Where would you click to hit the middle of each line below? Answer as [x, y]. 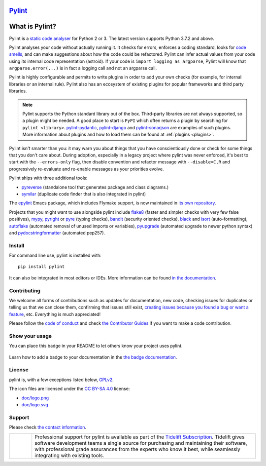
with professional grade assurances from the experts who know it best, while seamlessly [138, 449]
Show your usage [30, 336]
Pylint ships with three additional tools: [48, 178]
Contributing [25, 290]
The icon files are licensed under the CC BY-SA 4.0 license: [69, 389]
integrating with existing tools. [69, 455]
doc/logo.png [35, 398]
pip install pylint [41, 267]
